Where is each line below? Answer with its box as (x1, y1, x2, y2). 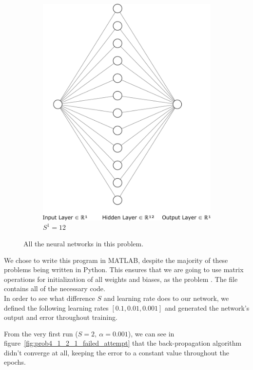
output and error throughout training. (4, 312, 117, 322)
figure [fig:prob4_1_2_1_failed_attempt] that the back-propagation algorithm (4, 338, 242, 348)
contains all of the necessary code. (4, 283, 105, 294)
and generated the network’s (165, 302, 250, 313)
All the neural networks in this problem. (23, 238, 144, 248)
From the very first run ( (4, 328, 78, 338)
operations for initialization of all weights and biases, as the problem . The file (4, 274, 238, 284)
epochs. (4, 357, 26, 367)
